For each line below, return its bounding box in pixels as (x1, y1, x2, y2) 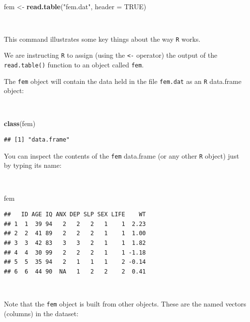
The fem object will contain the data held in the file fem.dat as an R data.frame (4, 76, 242, 86)
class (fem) (4, 118, 36, 128)
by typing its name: (4, 160, 62, 170)
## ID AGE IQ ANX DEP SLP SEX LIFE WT (4, 211, 146, 218)
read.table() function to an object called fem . (4, 60, 144, 70)
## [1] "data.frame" (4, 136, 70, 144)
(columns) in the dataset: (4, 308, 79, 318)
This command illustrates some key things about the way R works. (4, 33, 201, 44)
